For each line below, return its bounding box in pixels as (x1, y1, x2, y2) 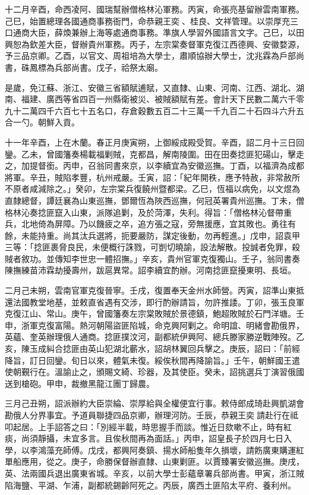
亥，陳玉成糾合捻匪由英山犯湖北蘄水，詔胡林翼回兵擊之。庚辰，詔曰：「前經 (5, 342, 300, 355)
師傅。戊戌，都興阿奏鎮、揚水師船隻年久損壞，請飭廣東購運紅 (62, 443, 304, 456)
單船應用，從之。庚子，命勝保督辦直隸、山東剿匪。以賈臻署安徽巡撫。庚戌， (5, 455, 304, 468)
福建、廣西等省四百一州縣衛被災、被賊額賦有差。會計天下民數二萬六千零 (21, 93, 304, 105)
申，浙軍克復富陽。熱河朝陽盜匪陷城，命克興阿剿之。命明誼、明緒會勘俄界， (5, 319, 304, 331)
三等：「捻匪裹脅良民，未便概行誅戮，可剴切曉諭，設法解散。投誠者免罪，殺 (5, 241, 300, 253)
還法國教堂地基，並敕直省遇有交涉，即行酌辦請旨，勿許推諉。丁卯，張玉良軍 (5, 295, 304, 308)
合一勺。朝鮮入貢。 (5, 116, 80, 128)
